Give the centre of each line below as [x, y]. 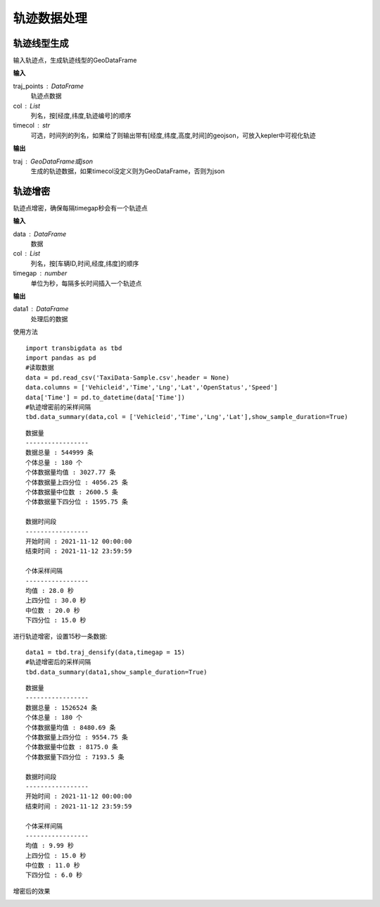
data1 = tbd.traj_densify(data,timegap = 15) [106, 652]
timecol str [32, 125]
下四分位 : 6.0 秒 [54, 875]
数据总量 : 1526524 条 [62, 707]
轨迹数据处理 [50, 18]
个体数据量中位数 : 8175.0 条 [72, 747]
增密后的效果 [32, 891]
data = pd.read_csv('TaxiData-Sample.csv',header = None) [128, 377]
